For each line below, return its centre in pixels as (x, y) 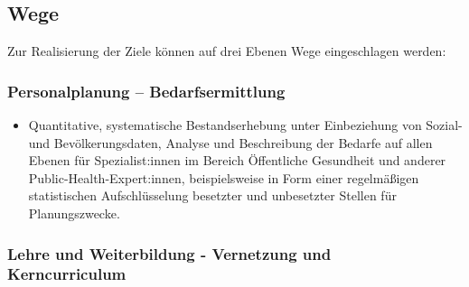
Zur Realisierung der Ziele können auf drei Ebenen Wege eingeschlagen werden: (227, 51)
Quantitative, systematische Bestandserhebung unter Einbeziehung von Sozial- (245, 125)
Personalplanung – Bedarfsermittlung (146, 91)
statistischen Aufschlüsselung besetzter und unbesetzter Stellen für (212, 195)
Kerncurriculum (67, 274)
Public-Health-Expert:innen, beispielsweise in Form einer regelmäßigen (224, 177)
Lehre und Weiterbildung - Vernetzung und (169, 253)
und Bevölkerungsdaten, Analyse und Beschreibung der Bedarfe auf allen (230, 142)
